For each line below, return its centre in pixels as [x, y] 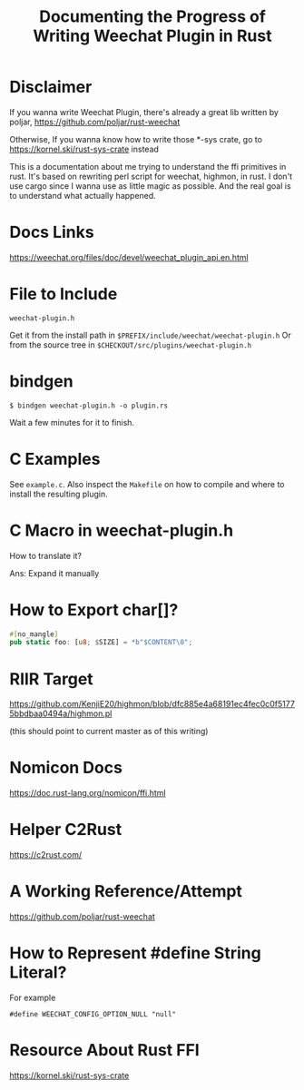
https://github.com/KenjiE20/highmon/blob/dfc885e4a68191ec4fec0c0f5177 [152, 704]
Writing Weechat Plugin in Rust [152, 36]
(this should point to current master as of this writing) [109, 732]
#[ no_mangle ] [34, 634]
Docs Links [52, 232]
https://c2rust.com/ [46, 855]
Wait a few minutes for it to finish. [72, 422]
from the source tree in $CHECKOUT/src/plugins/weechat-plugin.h [131, 344]
